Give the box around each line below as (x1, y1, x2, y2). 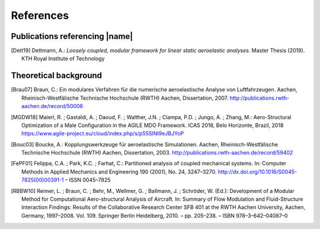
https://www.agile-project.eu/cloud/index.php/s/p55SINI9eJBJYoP (21, 130, 184, 137)
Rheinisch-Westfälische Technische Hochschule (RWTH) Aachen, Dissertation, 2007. (21, 94, 229, 102)
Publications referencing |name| (11, 31, 133, 41)
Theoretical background (11, 71, 103, 81)
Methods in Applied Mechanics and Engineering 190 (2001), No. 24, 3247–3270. (21, 168, 217, 175)
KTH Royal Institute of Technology (21, 55, 105, 62)
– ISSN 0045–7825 (65, 176, 111, 184)
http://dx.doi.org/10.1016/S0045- (217, 168, 297, 175)
